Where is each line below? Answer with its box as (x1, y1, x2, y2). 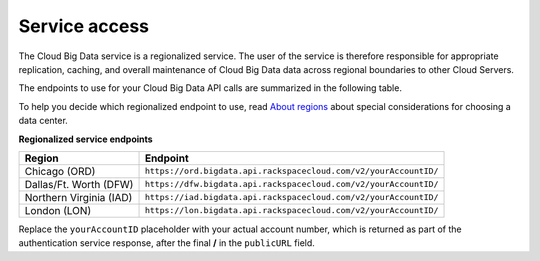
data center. (18, 115, 69, 127)
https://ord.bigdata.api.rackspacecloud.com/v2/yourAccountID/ (144, 166, 439, 177)
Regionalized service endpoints (18, 133, 154, 145)
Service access (18, 15, 150, 37)
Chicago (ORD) (24, 164, 96, 178)
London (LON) (24, 203, 92, 217)
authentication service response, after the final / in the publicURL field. (18, 237, 315, 249)
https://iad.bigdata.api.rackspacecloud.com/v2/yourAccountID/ (144, 192, 439, 203)
